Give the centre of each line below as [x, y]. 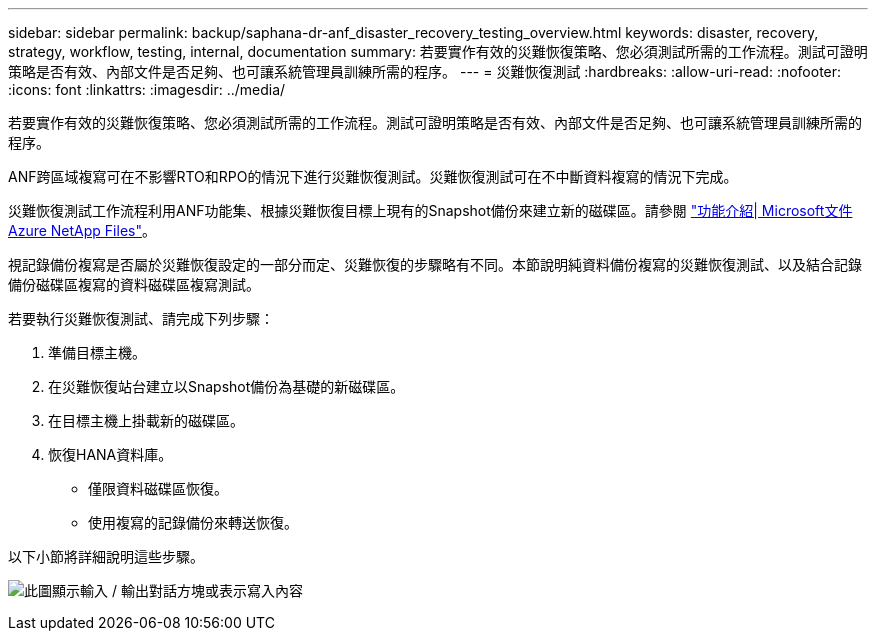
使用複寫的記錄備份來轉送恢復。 [193, 522]
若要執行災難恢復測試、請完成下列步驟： [141, 318]
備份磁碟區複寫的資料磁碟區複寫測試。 [134, 284]
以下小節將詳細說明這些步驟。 [106, 556]
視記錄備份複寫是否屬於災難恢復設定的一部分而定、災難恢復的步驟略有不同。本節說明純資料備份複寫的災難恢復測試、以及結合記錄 [435, 264]
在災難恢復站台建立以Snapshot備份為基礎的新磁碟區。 [226, 386]
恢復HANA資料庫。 [110, 454]
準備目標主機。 [97, 352]
